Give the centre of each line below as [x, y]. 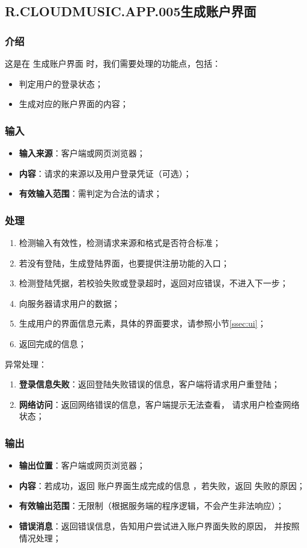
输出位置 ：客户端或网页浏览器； [82, 465]
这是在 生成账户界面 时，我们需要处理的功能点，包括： [113, 63]
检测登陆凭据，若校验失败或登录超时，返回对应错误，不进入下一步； [153, 283]
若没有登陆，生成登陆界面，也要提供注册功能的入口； [124, 263]
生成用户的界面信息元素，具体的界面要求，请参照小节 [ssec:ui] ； [142, 323]
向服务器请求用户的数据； [69, 303]
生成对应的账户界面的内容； [74, 104]
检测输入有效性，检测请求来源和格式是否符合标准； [120, 242]
